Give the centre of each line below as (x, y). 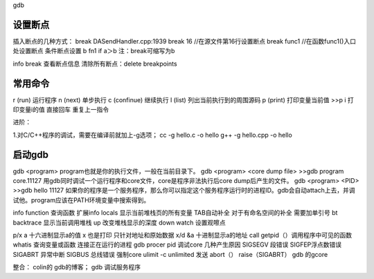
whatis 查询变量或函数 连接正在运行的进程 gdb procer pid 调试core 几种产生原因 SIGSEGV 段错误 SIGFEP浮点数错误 (177, 244)
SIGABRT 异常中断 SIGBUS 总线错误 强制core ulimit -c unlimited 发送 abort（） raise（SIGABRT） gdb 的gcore (170, 254)
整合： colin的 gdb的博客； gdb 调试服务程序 (77, 267)
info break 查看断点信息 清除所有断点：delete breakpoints (95, 64)
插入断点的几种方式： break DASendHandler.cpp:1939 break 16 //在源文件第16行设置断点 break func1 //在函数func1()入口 (185, 41)
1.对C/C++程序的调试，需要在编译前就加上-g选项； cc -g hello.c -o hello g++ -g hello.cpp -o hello (152, 135)
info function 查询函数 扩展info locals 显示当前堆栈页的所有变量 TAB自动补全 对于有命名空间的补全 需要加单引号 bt (175, 213)
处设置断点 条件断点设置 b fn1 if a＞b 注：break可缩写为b (94, 51)
